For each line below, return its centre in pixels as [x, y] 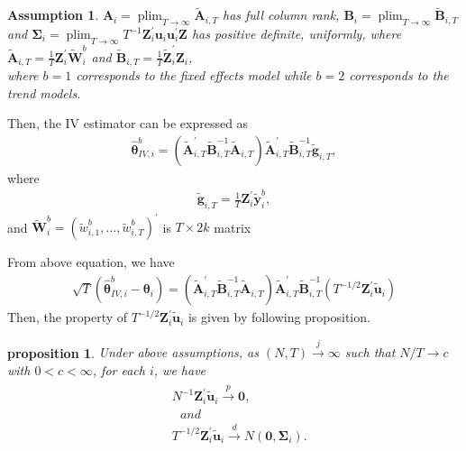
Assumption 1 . [53, 15]
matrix [233, 227]
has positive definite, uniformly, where [297, 34]
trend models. [44, 92]
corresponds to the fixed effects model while [194, 74]
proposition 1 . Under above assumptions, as [133, 352]
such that [370, 352]
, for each [119, 370]
